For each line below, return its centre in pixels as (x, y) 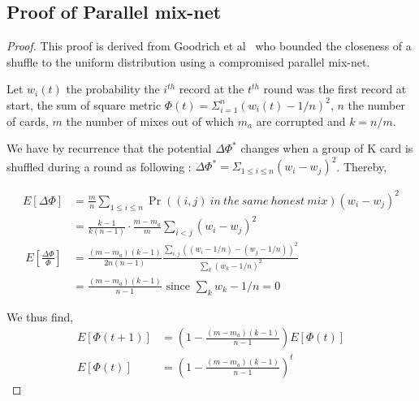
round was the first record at (335, 89)
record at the (212, 89)
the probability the (113, 89)
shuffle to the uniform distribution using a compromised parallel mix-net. (188, 61)
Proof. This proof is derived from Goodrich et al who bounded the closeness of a (209, 46)
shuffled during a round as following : (99, 166)
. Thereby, (362, 166)
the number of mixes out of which (150, 121)
